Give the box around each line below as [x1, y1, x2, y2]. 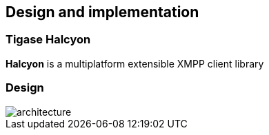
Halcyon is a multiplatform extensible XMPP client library [6, 57, 264, 70]
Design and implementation [6, 3, 199, 21]
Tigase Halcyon [6, 32, 91, 47]
